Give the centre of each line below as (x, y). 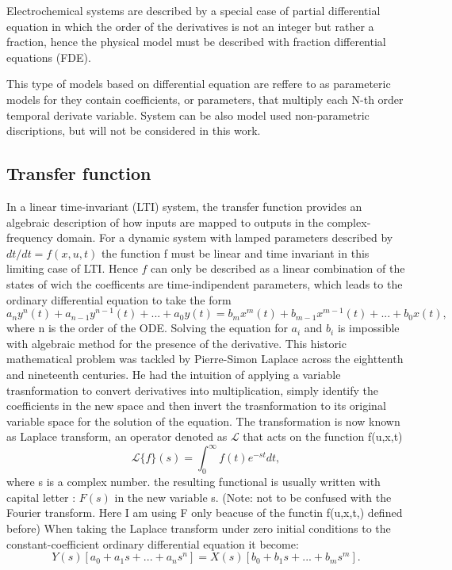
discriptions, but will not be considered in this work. (134, 130)
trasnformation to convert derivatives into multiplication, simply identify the (193, 390)
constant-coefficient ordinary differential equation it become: (153, 543)
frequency (30, 237)
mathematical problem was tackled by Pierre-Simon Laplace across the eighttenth (205, 359)
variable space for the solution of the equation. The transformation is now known (203, 421)
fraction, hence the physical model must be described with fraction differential (196, 42)
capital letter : (41, 497)
